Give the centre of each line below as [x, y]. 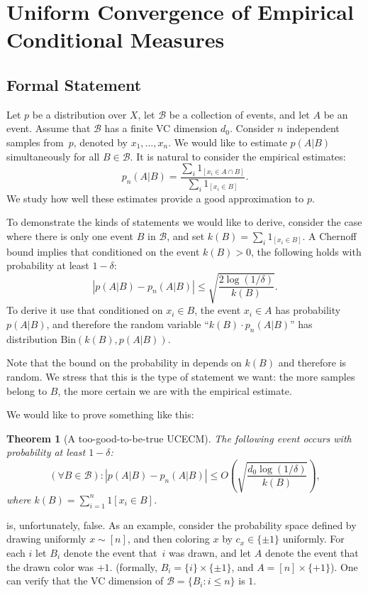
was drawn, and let [210, 552]
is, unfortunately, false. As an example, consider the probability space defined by [182, 524]
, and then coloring [168, 539]
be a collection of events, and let [239, 114]
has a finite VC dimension [161, 128]
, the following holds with [306, 251]
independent [313, 128]
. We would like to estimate [228, 142]
